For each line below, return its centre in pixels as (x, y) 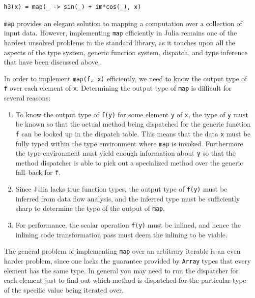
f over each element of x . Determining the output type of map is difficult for (118, 88)
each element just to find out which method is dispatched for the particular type (125, 280)
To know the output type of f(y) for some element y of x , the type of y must (132, 114)
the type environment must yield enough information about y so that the (126, 153)
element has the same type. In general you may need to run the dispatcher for (121, 270)
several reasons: (27, 98)
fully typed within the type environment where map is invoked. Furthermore (129, 143)
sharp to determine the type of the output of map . (90, 208)
